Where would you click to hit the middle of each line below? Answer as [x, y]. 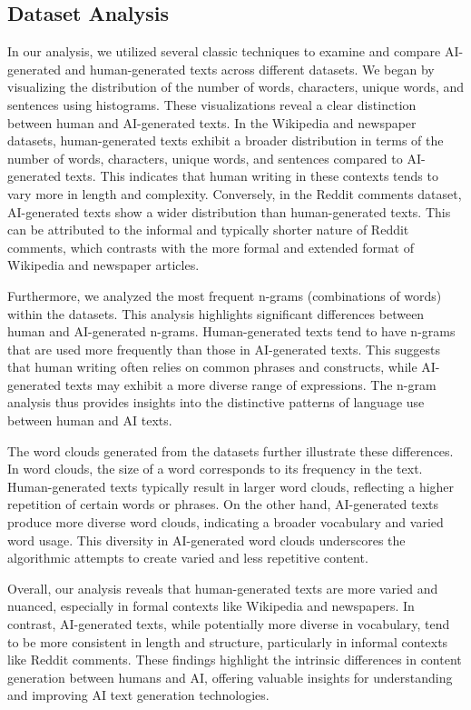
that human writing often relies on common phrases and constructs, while [212, 367]
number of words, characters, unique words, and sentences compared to [205, 158]
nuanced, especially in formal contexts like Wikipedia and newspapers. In [211, 606]
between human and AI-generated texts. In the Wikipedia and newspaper [212, 122]
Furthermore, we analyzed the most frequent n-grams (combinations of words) [225, 295]
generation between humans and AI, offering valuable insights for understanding [230, 677]
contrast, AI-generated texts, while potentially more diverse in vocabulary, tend [229, 624]
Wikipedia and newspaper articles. [103, 265]
